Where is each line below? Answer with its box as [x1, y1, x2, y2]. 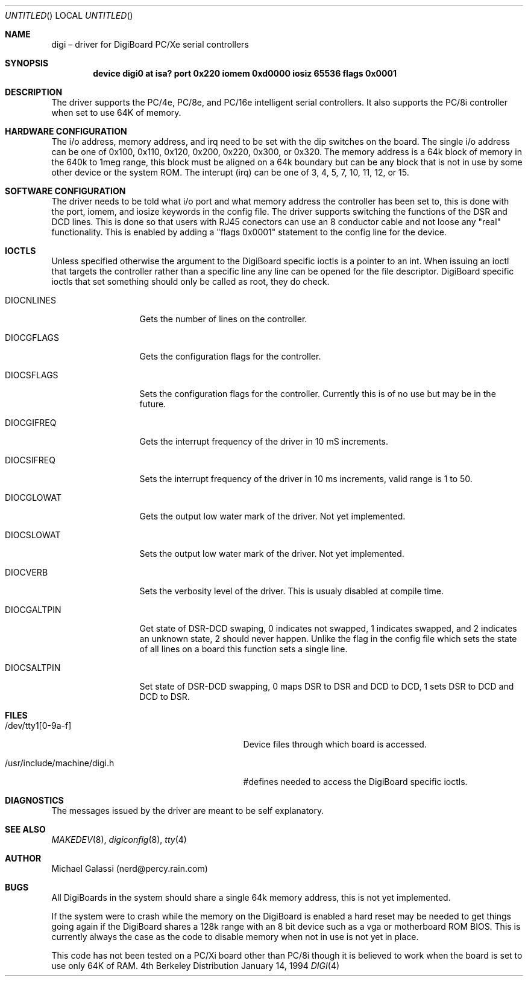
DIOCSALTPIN [5, 662, 61, 673]
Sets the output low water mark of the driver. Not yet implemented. [139, 548, 404, 559]
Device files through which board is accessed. [243, 739, 427, 749]
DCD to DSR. [139, 691, 190, 702]
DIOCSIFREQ [5, 455, 55, 465]
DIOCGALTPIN [5, 605, 61, 615]
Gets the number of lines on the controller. [139, 314, 307, 324]
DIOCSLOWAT [5, 530, 61, 540]
